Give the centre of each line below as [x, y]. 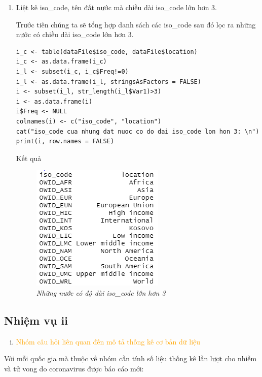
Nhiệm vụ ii [36, 320]
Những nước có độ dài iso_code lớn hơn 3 [101, 292]
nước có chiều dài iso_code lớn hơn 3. [75, 34]
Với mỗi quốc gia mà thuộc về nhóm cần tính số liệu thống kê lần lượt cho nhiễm [130, 358]
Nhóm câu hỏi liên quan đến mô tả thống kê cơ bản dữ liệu [108, 341]
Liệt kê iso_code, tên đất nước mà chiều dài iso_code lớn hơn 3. [117, 7]
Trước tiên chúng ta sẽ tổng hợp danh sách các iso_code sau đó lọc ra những [136, 24]
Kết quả [29, 158]
